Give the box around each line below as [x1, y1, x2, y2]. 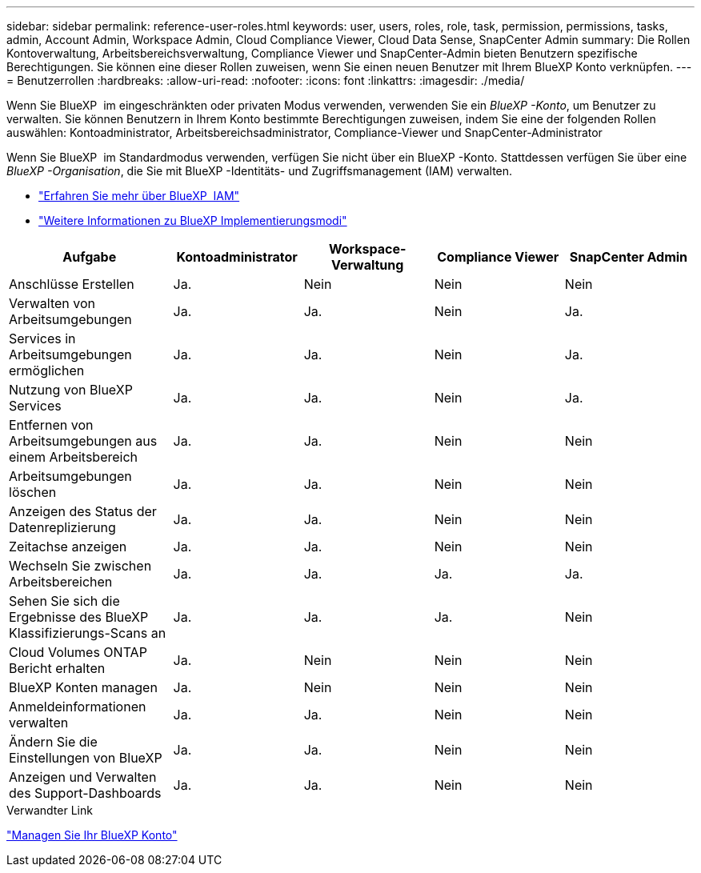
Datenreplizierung [9, 519, 116, 535]
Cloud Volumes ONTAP [9, 644, 147, 660]
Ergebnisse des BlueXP [9, 609, 149, 625]
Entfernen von [9, 417, 94, 433]
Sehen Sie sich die [9, 593, 120, 609]
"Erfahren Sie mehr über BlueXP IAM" [38, 189, 240, 202]
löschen [9, 484, 57, 500]
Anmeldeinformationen [9, 699, 146, 715]
